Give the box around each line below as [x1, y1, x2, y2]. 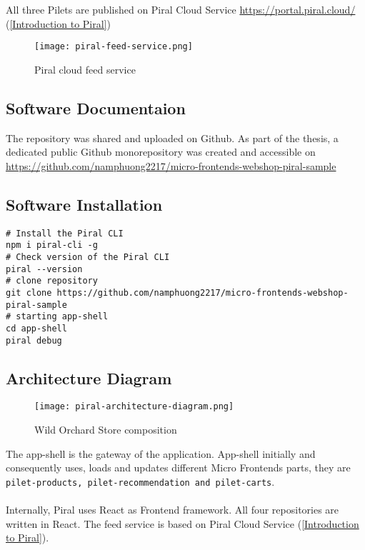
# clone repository [6, 276, 98, 286]
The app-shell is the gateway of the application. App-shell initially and [6, 446, 316, 461]
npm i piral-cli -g [6, 240, 98, 251]
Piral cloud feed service [34, 61, 136, 76]
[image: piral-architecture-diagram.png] [34, 401, 234, 412]
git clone [6, 287, 52, 298]
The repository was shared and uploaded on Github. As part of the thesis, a [6, 130, 339, 145]
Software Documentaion [6, 96, 186, 119]
